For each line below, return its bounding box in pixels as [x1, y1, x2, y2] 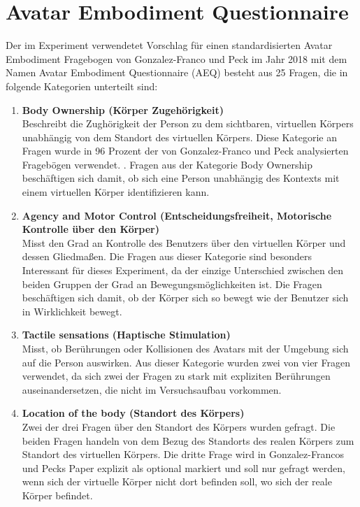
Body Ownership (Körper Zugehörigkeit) [22, 102, 224, 117]
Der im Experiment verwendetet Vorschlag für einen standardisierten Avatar [6, 38, 333, 52]
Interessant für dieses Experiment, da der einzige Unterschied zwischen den [22, 263, 344, 278]
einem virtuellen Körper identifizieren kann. [22, 185, 210, 199]
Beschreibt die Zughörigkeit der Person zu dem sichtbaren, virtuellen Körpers [22, 116, 354, 131]
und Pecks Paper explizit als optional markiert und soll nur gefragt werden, [22, 460, 345, 475]
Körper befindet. [22, 487, 93, 502]
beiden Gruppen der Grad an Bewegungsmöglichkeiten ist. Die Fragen [22, 276, 322, 291]
